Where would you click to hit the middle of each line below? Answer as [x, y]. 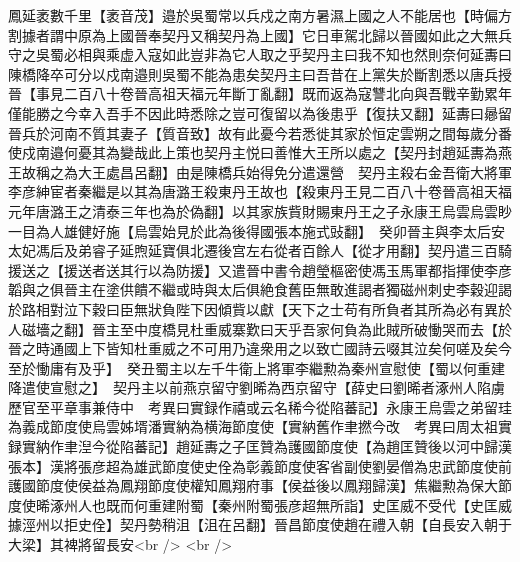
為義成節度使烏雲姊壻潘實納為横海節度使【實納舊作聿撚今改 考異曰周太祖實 [260, 426]
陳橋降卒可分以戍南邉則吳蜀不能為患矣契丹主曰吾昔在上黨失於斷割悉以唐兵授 [260, 73]
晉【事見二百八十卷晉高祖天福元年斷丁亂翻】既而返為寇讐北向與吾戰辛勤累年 [260, 93]
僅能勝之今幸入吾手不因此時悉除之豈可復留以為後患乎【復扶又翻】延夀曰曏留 [260, 112]
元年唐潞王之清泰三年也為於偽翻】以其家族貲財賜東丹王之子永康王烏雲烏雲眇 [260, 210]
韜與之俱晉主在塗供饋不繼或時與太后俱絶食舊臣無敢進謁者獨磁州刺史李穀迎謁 [260, 289]
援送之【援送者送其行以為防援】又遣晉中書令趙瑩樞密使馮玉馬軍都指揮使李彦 [260, 269]
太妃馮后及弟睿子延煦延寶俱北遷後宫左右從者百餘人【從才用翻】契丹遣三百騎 [260, 250]
